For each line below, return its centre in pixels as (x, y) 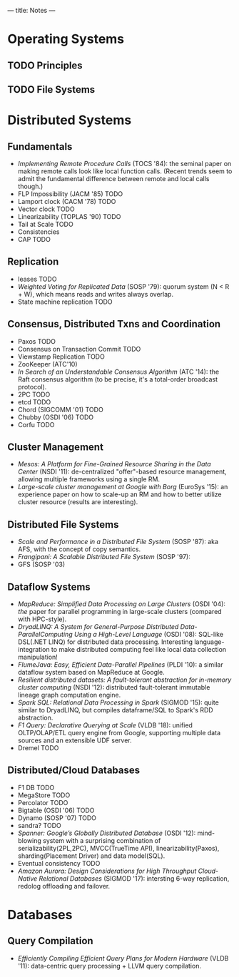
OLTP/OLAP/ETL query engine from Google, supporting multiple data (119, 733)
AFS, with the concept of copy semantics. (79, 549)
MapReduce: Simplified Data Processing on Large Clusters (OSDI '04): (122, 604)
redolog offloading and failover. (64, 886)
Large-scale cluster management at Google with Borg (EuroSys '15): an (123, 487)
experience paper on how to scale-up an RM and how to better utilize (119, 494)
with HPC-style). (42, 619)
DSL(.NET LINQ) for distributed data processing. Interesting (105, 642)
